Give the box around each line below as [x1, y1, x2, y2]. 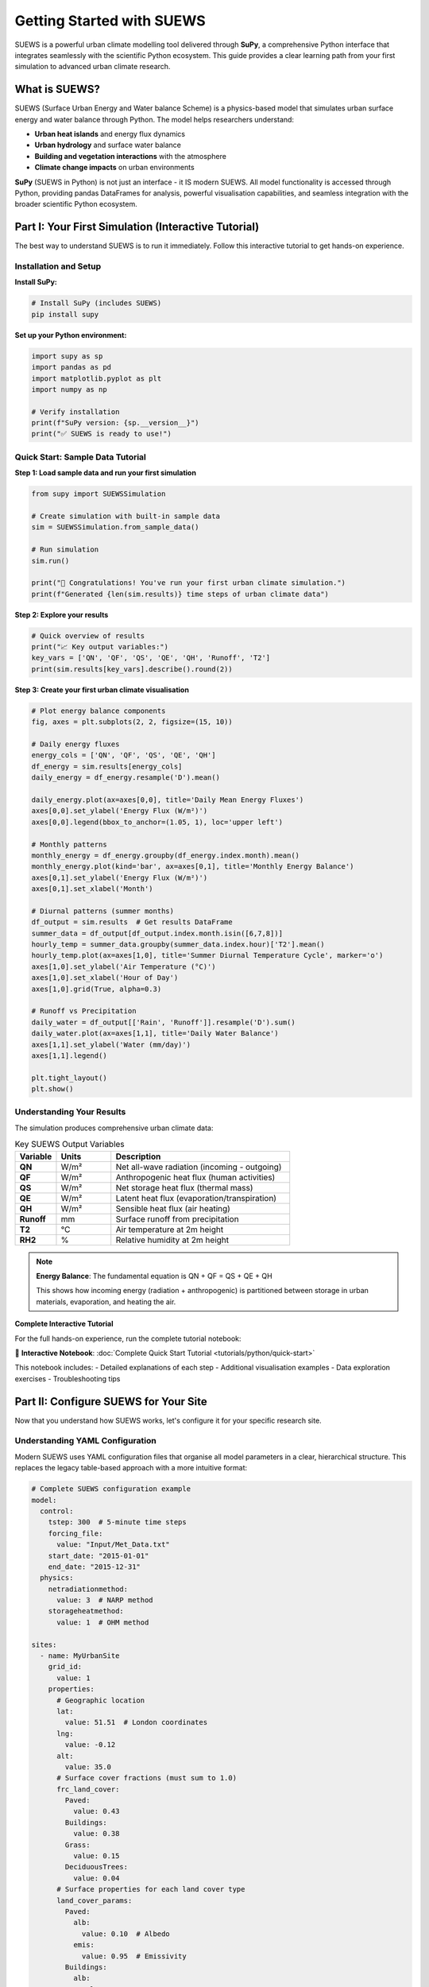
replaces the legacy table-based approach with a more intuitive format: [14, 1463, 248, 1473]
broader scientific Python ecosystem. [14, 199, 138, 209]
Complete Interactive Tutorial [14, 1319, 114, 1329]
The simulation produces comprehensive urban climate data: [14, 1123, 214, 1133]
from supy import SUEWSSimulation [31, 490, 166, 498]
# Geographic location [56, 1695, 145, 1705]
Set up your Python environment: [14, 330, 127, 339]
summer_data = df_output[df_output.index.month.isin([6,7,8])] [31, 928, 284, 938]
